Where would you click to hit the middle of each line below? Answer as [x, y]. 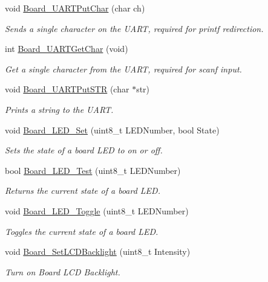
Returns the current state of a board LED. [83, 191]
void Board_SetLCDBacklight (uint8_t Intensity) [98, 252]
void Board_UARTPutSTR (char [67, 89]
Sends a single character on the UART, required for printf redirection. [134, 28]
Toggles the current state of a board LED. [82, 231]
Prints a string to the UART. [59, 109]
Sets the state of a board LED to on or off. [84, 150]
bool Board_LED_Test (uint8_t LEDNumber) [93, 170]
